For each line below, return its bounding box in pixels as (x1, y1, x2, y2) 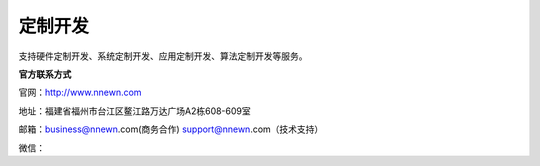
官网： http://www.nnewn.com (18, 86, 142, 99)
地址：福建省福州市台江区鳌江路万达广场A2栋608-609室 (18, 105, 252, 117)
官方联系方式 (18, 68, 72, 80)
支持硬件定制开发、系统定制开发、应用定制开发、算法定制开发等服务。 (18, 50, 308, 62)
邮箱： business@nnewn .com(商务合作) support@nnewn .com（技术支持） (18, 123, 324, 135)
